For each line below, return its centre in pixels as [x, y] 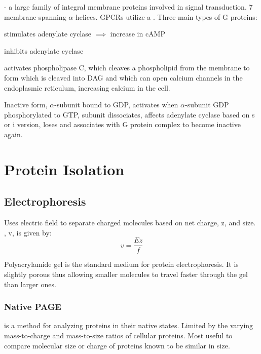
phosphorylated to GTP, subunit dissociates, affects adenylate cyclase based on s [129, 114]
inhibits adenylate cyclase [44, 50]
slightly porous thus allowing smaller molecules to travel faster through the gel [126, 274]
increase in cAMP [138, 34]
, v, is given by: [28, 232]
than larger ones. [30, 284]
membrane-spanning [35, 16]
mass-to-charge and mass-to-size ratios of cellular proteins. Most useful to [118, 335]
